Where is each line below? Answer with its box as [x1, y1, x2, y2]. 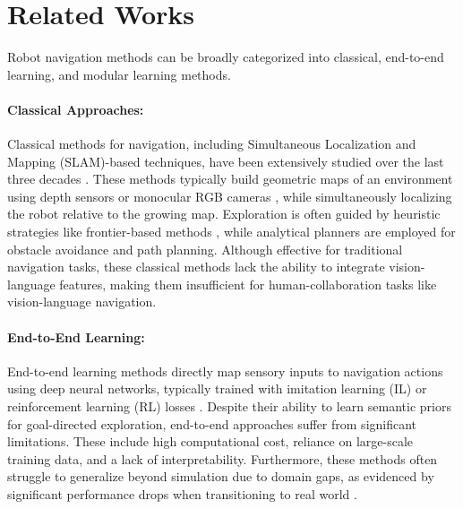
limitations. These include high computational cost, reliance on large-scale [7, 432, 414, 451]
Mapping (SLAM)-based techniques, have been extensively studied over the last [7, 151, 444, 170]
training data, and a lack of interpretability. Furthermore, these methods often [7, 449, 438, 468]
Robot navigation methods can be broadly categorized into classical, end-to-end [7, 47, 444, 66]
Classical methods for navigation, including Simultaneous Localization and [7, 134, 416, 153]
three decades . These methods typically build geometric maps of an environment [7, 169, 453, 188]
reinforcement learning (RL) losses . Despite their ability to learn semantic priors [7, 397, 451, 416]
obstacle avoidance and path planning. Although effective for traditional [7, 239, 403, 258]
